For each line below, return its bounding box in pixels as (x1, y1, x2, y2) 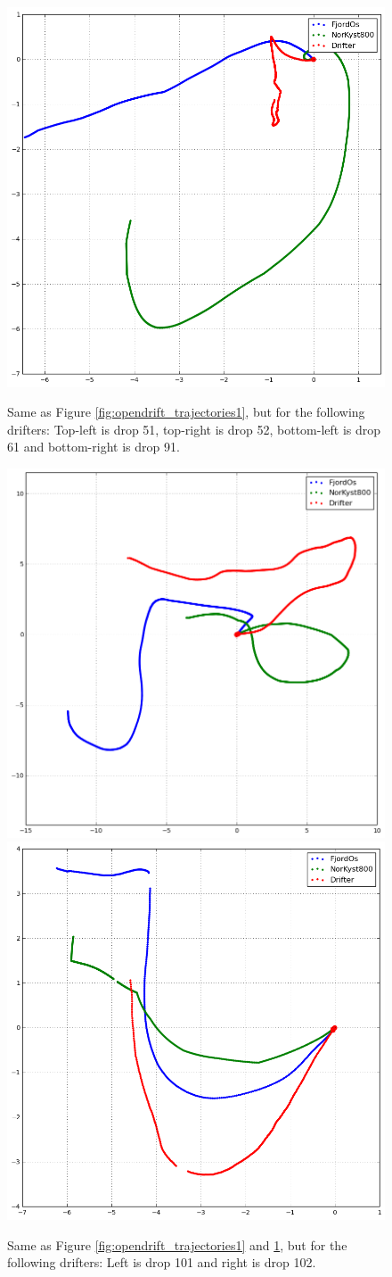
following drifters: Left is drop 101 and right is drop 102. (7, 1253, 316, 1272)
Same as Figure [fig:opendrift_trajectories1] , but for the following (7, 402, 365, 421)
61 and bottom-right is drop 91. (7, 437, 180, 456)
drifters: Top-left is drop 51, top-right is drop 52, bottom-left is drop (7, 419, 381, 438)
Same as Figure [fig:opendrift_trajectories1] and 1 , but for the (7, 1235, 347, 1254)
